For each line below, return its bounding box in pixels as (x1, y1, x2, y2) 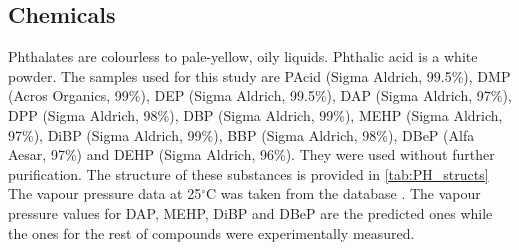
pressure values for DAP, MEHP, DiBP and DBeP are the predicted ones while (8, 202, 493, 223)
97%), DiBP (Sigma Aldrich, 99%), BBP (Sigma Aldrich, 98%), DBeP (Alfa (8, 124, 475, 145)
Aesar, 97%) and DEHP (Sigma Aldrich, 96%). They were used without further (8, 144, 495, 165)
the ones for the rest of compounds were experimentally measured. (8, 222, 415, 243)
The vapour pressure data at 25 (8, 183, 202, 204)
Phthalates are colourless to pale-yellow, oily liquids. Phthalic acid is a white (8, 46, 478, 67)
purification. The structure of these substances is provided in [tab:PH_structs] (8, 163, 489, 184)
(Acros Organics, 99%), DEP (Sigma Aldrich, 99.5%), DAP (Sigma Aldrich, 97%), (8, 85, 512, 106)
